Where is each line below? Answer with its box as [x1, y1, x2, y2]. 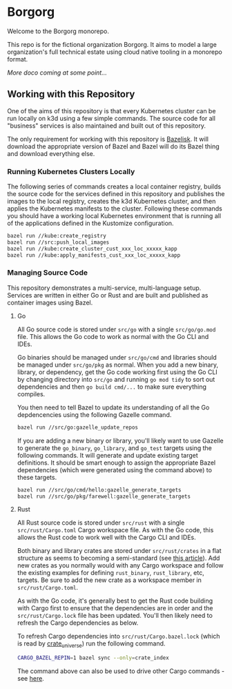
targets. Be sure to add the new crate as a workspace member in [17, 576, 202, 584]
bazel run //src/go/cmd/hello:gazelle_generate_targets [17, 486, 182, 494]
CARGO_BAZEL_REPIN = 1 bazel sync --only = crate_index [17, 654, 169, 661]
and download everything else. [7, 149, 95, 157]
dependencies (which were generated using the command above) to [17, 465, 213, 474]
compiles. [17, 389, 46, 398]
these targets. [17, 473, 57, 481]
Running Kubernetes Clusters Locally [7, 166, 135, 176]
